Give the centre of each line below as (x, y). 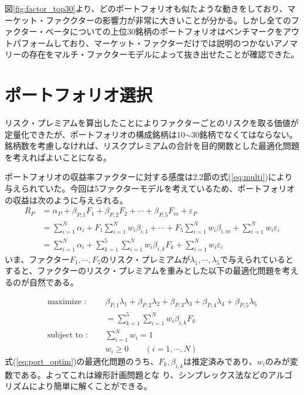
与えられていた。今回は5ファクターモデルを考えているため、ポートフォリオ (150, 188)
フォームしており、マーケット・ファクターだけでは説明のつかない (147, 42)
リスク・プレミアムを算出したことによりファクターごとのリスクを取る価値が (152, 123)
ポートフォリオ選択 (79, 95)
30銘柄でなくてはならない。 (244, 134)
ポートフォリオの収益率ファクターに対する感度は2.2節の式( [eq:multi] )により (149, 177)
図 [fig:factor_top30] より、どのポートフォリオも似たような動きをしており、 (146, 8)
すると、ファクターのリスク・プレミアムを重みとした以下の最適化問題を (144, 270)
